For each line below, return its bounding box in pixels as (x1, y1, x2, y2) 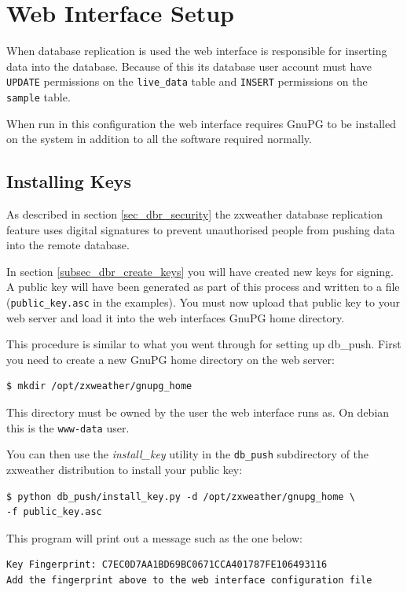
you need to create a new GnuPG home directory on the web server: (6, 351, 335, 367)
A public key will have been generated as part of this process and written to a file (6, 278, 400, 295)
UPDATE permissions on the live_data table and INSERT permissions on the (6, 73, 368, 90)
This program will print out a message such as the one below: (6, 529, 302, 546)
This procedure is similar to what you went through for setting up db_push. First (6, 336, 401, 352)
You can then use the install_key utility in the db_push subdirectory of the (6, 446, 369, 462)
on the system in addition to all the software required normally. (6, 131, 312, 147)
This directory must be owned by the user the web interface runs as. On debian (6, 404, 390, 421)
